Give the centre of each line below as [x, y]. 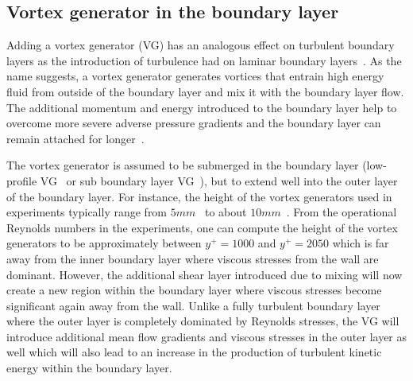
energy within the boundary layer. [89, 368]
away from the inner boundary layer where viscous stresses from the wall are [193, 258]
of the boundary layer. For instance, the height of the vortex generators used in [199, 196]
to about [226, 212]
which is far [361, 243]
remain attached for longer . [75, 138]
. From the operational [342, 212]
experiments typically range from [87, 212]
